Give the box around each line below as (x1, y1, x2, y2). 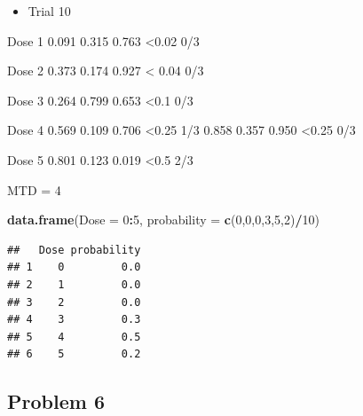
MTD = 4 (7, 180, 61, 199)
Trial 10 (28, 2, 71, 20)
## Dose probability (7, 243, 141, 256)
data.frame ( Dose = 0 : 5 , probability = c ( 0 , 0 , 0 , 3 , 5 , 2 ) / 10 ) (7, 210, 320, 229)
